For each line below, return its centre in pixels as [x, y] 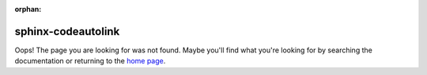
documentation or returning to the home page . [90, 61]
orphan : [28, 9]
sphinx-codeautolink [67, 31]
